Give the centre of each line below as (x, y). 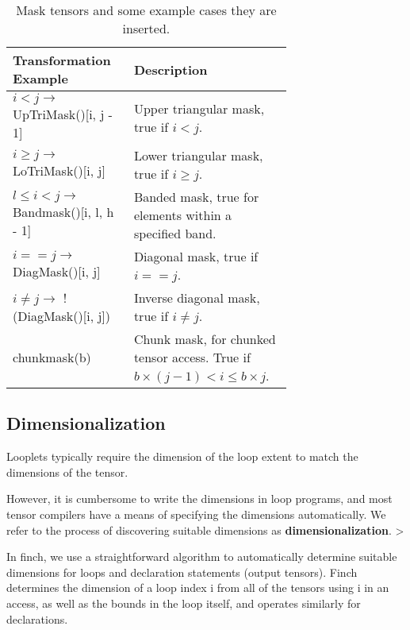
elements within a (183, 215)
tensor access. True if (192, 357)
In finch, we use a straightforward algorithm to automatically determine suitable (202, 557)
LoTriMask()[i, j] (59, 170)
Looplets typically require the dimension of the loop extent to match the (182, 456)
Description (171, 69)
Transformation (62, 60)
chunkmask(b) (52, 357)
